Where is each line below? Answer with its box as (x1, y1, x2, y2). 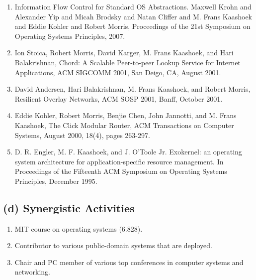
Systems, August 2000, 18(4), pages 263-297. (14, 130, 150, 140)
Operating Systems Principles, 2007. (14, 30, 125, 41)
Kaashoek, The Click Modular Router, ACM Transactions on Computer (14, 120, 234, 130)
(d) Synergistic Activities (3, 200, 135, 215)
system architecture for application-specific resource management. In (14, 156, 224, 166)
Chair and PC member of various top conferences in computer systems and (14, 257, 244, 267)
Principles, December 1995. (14, 175, 97, 186)
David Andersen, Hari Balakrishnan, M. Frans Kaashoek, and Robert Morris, (14, 84, 251, 94)
